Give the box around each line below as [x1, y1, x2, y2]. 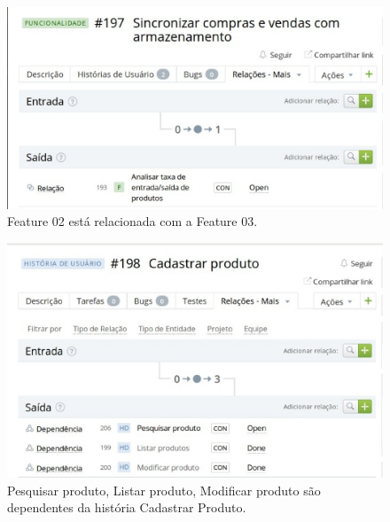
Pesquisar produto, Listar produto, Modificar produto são [7, 480, 321, 499]
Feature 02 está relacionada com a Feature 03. [7, 212, 258, 230]
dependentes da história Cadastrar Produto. [7, 498, 246, 517]
